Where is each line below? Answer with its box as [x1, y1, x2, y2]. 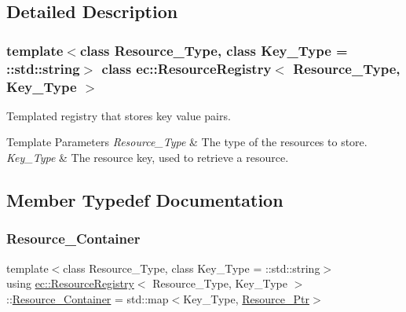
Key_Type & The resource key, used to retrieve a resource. [6, 149, 289, 166]
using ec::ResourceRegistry [6, 275, 134, 292]
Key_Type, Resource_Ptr [183, 290, 310, 306]
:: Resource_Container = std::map [6, 290, 169, 306]
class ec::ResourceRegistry [101, 58, 272, 78]
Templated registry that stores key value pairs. [6, 107, 231, 123]
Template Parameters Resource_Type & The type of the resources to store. [6, 134, 368, 150]
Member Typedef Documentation [6, 188, 283, 212]
